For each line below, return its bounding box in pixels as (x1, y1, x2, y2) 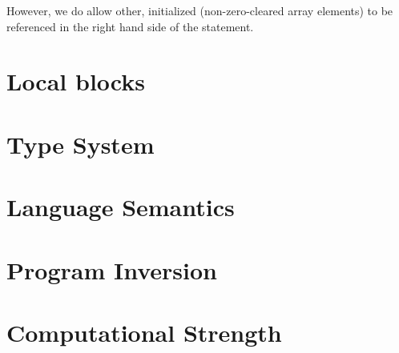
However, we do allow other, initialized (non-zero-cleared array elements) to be (6, 2, 393, 18)
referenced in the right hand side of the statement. (6, 18, 254, 34)
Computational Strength (6, 315, 282, 348)
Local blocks (6, 65, 145, 98)
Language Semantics (6, 191, 235, 223)
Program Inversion (6, 253, 217, 286)
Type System (6, 127, 155, 160)
